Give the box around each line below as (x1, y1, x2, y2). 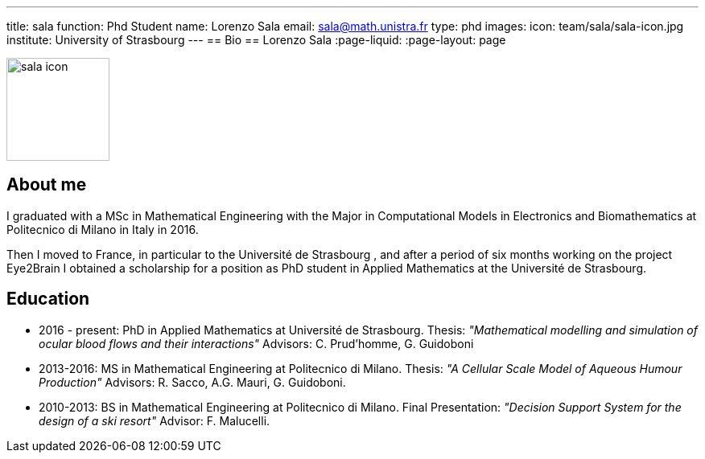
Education (6, 289, 90, 309)
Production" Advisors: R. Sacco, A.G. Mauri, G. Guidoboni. (39, 375, 346, 389)
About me (6, 174, 87, 195)
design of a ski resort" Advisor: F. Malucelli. (39, 413, 270, 428)
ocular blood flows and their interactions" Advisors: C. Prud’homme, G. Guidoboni (39, 336, 474, 350)
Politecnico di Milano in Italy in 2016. (6, 222, 199, 236)
